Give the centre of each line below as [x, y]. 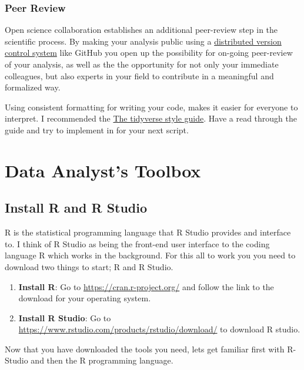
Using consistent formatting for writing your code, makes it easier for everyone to [151, 107]
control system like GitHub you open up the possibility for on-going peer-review [149, 53]
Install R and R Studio [76, 208]
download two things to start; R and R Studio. [89, 266]
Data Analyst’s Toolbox [103, 170]
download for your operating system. [85, 298]
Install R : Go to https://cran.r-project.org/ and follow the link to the [146, 286]
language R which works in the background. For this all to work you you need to [150, 255]
